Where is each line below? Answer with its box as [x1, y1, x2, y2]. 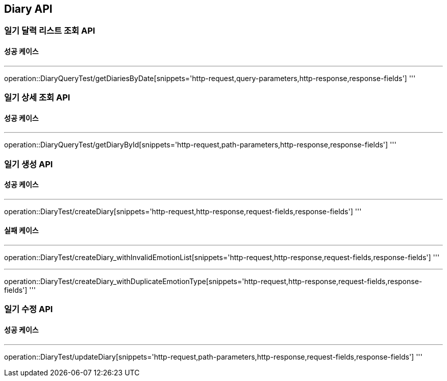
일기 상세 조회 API [4, 92, 70, 103]
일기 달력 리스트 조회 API [4, 26, 95, 36]
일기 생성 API [4, 159, 53, 169]
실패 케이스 [4, 226, 39, 235]
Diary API [4, 3, 53, 15]
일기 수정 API [4, 304, 53, 315]
